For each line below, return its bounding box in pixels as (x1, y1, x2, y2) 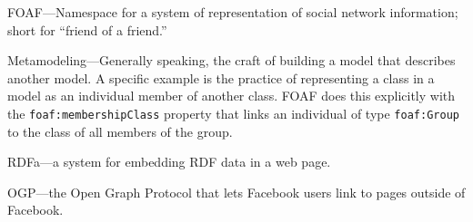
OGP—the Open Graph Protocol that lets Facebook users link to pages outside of (7, 182, 466, 201)
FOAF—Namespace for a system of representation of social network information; (7, 3, 458, 21)
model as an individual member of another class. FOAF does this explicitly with (7, 86, 456, 105)
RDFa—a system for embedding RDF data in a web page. (7, 152, 331, 171)
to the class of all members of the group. (7, 121, 233, 140)
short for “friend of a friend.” (7, 20, 167, 39)
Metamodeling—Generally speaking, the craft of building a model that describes (7, 51, 456, 70)
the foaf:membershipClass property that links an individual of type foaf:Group (7, 103, 459, 122)
